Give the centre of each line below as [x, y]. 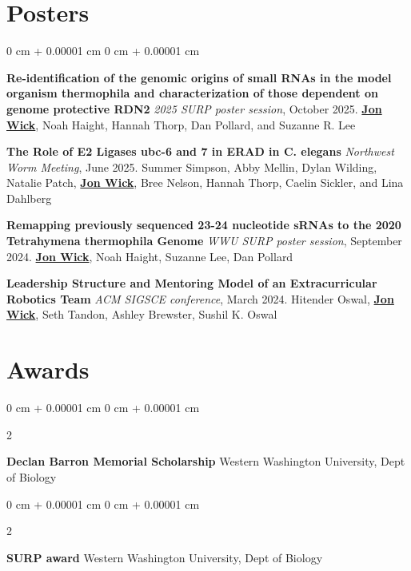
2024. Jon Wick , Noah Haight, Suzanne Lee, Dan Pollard [150, 256]
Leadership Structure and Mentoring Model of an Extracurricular [192, 283]
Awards [48, 369]
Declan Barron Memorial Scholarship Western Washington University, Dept [206, 461]
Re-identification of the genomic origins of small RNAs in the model [199, 77]
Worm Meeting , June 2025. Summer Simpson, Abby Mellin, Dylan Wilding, [192, 167]
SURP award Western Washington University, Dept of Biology [165, 557]
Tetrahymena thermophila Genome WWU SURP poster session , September [204, 241]
